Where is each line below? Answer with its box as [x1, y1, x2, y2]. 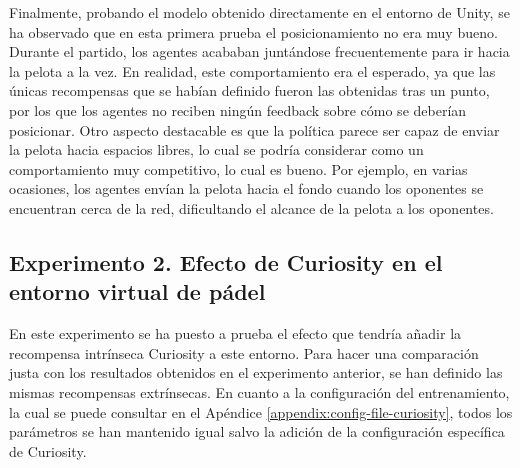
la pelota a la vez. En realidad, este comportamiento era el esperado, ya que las [9, 60, 496, 81]
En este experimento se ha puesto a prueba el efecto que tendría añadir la [9, 323, 462, 344]
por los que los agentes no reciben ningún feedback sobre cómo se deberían [9, 99, 467, 120]
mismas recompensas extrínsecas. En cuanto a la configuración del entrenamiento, [9, 381, 510, 402]
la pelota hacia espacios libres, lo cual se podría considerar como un [9, 139, 424, 160]
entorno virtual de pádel [9, 276, 266, 307]
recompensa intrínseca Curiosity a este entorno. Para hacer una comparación [9, 342, 479, 363]
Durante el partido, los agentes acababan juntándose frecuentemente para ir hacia [9, 41, 510, 62]
